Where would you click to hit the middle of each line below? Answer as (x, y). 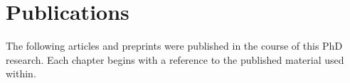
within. (21, 73)
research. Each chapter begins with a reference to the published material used (175, 59)
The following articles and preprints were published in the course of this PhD (174, 46)
